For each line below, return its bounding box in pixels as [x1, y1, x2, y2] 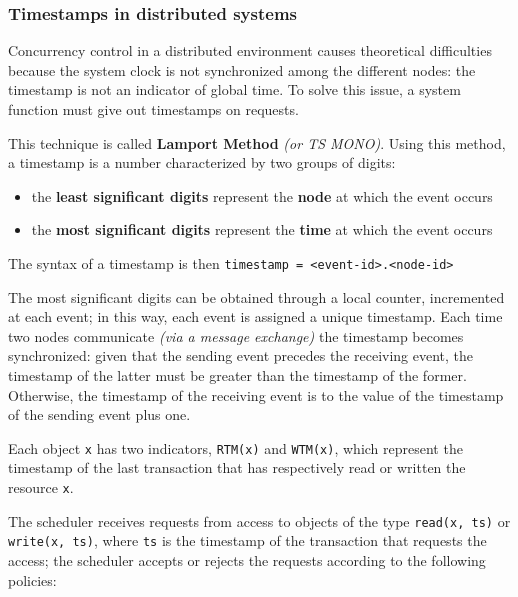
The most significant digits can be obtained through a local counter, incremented [8, 286, 505, 307]
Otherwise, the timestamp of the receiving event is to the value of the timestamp [8, 384, 504, 405]
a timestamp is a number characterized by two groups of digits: [8, 152, 396, 173]
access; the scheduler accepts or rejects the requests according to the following [8, 550, 486, 570]
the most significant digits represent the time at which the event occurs [31, 219, 493, 240]
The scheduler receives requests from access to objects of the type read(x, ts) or [8, 510, 511, 531]
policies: [8, 569, 57, 590]
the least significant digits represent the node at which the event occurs [31, 185, 493, 206]
